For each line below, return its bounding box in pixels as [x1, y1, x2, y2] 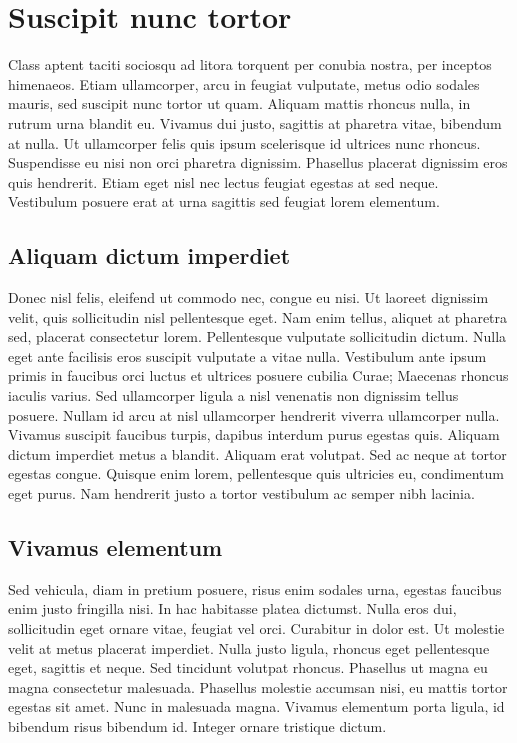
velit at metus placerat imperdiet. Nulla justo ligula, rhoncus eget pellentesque [8, 637, 490, 658]
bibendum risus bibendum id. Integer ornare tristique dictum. [8, 715, 387, 736]
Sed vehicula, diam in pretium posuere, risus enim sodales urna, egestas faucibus [8, 578, 502, 599]
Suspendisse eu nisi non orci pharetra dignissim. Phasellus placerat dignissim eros [8, 152, 508, 173]
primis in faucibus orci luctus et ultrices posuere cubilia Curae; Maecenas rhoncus [8, 365, 509, 386]
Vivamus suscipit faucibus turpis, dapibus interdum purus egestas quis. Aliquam [8, 424, 500, 445]
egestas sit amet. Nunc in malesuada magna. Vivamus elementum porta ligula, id [8, 696, 505, 717]
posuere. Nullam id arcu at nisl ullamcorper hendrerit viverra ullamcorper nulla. [8, 404, 500, 425]
